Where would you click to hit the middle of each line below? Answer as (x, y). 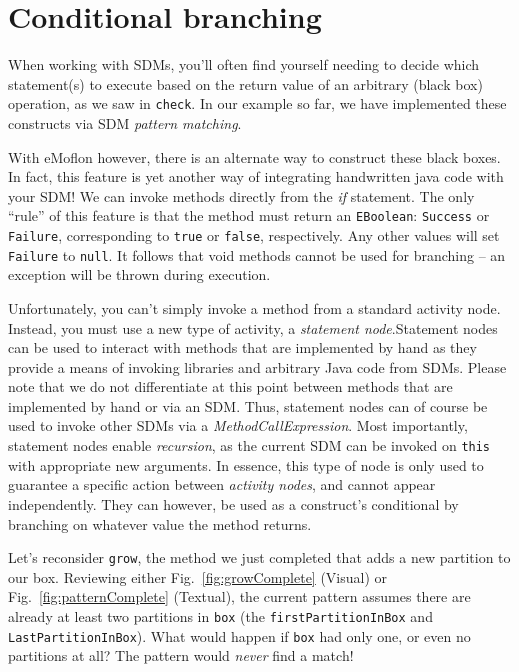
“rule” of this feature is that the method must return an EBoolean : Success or (249, 215)
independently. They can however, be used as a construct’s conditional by (233, 503)
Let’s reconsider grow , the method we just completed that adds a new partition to (259, 557)
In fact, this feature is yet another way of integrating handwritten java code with (256, 176)
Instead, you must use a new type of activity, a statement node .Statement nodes (253, 327)
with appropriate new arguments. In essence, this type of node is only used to (246, 464)
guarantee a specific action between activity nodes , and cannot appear (222, 484)
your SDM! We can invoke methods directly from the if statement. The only (241, 195)
